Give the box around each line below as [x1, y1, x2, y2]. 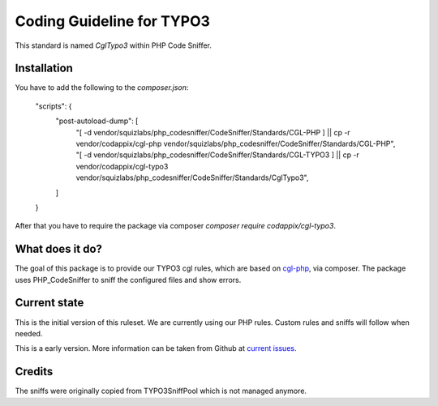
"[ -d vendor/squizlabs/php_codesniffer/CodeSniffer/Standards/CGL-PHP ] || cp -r [75, 127, 350, 137]
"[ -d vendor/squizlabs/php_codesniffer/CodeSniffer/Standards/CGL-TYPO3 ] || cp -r [75, 150, 360, 160]
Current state [15, 296, 84, 310]
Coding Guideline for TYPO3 [15, 12, 211, 30]
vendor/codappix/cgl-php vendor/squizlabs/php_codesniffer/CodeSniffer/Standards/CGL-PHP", [75, 139, 396, 149]
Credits [15, 365, 54, 378]
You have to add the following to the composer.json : [15, 83, 189, 92]
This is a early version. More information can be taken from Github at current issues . [15, 344, 297, 353]
